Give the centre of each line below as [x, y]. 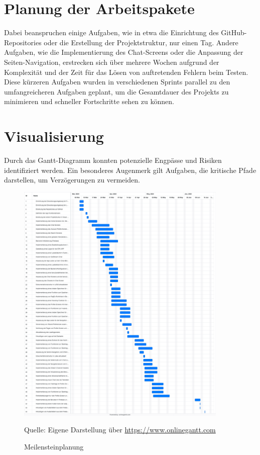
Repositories [23, 42]
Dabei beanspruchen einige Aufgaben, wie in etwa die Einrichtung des [111, 32]
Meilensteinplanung [54, 447]
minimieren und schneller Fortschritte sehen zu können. [89, 101]
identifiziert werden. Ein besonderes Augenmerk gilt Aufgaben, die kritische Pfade [130, 170]
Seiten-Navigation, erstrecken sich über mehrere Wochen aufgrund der [112, 62]
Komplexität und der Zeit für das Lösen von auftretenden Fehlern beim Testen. [126, 72]
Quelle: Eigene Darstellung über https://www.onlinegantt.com [120, 430]
